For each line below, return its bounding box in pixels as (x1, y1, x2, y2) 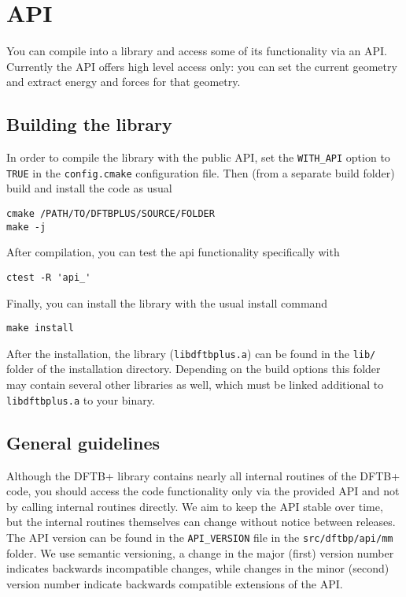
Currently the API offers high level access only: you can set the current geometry (6, 58, 397, 74)
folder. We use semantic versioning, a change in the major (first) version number (6, 544, 394, 561)
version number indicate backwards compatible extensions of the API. (6, 575, 343, 591)
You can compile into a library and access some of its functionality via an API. (6, 43, 387, 59)
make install (6, 323, 74, 334)
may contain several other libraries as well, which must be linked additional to (6, 376, 384, 393)
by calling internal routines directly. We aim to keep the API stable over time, (6, 498, 383, 514)
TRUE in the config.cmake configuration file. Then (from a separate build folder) (6, 164, 395, 181)
